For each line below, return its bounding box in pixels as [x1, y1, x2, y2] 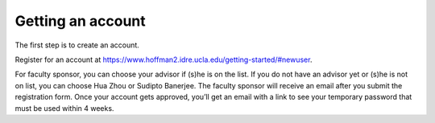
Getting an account [14, 12, 147, 30]
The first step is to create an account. [14, 40, 140, 50]
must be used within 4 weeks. [14, 103, 114, 113]
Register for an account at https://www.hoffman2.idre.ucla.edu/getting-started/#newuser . [14, 55, 313, 64]
